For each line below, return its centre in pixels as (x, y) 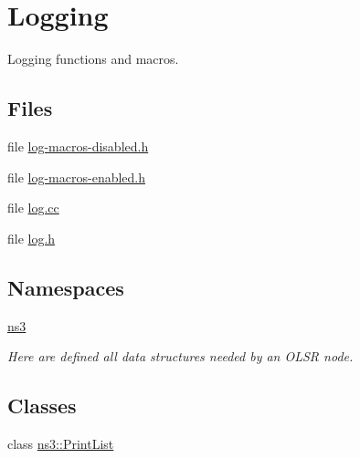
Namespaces (66, 287)
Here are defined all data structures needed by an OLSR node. (180, 356)
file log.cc (33, 208)
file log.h (32, 238)
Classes (42, 406)
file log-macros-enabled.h (77, 177)
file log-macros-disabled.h (78, 146)
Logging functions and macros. (93, 59)
